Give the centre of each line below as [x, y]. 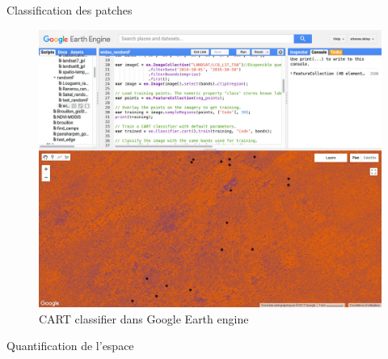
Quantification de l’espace [70, 346]
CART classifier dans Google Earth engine [144, 318]
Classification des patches [70, 10]
